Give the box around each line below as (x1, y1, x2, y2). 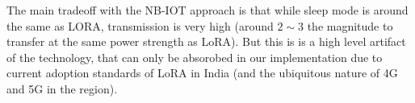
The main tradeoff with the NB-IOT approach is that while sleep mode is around (6, 2, 409, 18)
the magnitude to (307, 17, 393, 34)
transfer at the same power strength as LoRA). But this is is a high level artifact (6, 33, 406, 50)
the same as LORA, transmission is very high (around (6, 17, 274, 34)
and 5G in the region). (6, 80, 118, 97)
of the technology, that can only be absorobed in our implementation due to (6, 48, 383, 65)
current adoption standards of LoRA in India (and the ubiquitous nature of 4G (6, 64, 398, 81)
